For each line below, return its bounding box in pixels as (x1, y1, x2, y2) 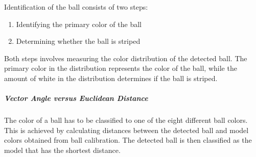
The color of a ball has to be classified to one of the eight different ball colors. (4, 115, 248, 125)
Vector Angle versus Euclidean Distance (4, 93, 148, 103)
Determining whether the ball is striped (16, 36, 141, 46)
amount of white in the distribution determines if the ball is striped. (4, 72, 218, 83)
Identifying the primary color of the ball (16, 18, 142, 29)
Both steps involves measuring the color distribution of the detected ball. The (4, 53, 247, 63)
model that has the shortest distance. (4, 144, 121, 155)
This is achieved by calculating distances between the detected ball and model (4, 124, 249, 135)
